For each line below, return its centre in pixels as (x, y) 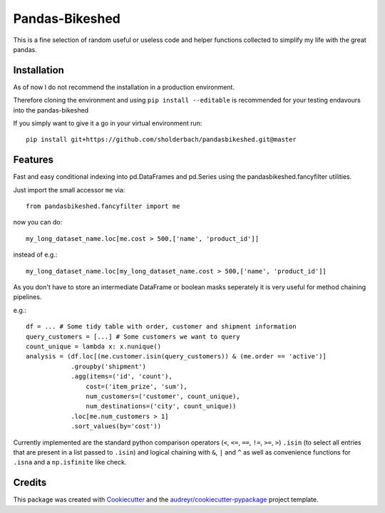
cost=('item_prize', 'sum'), (137, 386)
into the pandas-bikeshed (51, 110)
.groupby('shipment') (108, 366)
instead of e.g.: (35, 255)
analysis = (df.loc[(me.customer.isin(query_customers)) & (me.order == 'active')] (176, 357)
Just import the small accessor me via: (69, 190)
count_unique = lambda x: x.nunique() (94, 347)
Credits (30, 483)
